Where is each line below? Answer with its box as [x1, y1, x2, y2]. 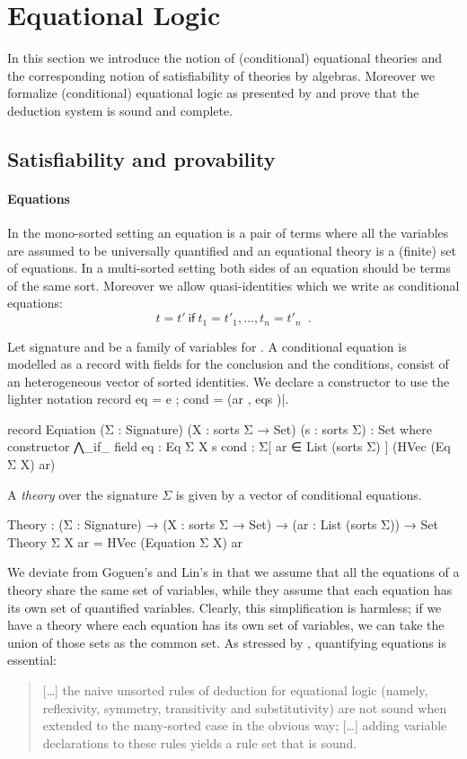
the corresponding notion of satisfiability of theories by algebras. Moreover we [7, 65, 435, 84]
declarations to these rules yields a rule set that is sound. [42, 733, 357, 752]
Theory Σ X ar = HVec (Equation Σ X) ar [7, 532, 243, 551]
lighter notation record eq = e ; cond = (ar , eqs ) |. [7, 389, 289, 408]
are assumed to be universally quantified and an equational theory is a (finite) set [7, 240, 456, 259]
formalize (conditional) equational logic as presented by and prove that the [7, 83, 419, 102]
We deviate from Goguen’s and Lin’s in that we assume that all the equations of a [7, 563, 460, 581]
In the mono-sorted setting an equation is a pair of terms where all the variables [7, 223, 449, 242]
